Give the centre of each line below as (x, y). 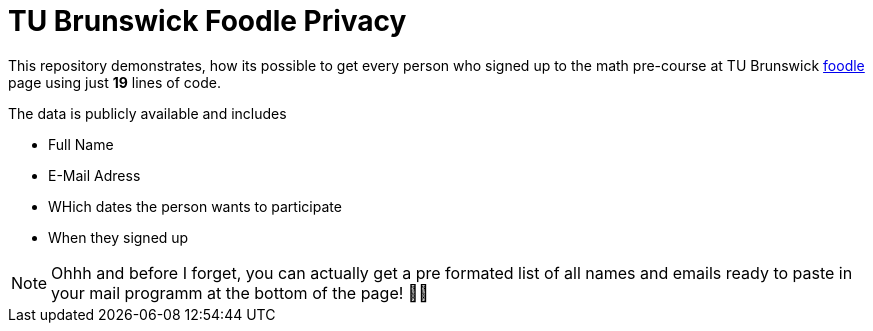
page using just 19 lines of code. (114, 82)
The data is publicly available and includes (147, 113)
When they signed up (118, 237)
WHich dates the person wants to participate (195, 206)
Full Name (81, 144)
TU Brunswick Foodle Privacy (207, 21)
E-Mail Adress (94, 175)
